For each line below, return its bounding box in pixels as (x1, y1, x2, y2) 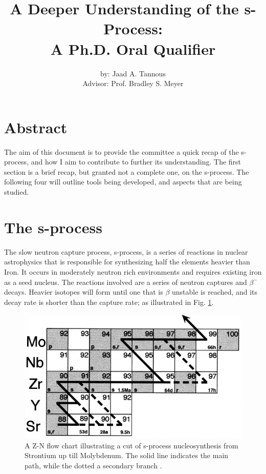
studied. (4, 187, 29, 197)
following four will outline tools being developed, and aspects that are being (4, 176, 242, 187)
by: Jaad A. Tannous (100, 68, 166, 78)
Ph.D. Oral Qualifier (68, 38, 216, 59)
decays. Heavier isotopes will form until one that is (4, 286, 163, 297)
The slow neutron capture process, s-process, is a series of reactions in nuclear (4, 246, 248, 257)
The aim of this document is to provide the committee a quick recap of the (4, 146, 239, 157)
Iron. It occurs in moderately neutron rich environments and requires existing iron (4, 266, 262, 277)
